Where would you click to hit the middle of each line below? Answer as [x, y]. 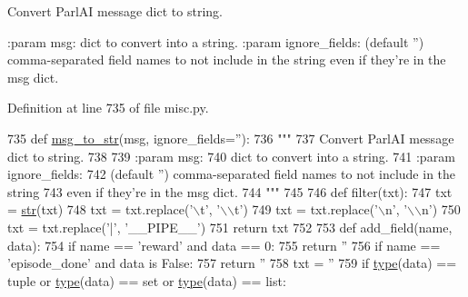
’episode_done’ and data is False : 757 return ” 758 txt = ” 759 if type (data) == [232, 263]
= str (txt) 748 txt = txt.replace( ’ [100, 209]
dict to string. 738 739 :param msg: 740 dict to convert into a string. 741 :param [231, 156]
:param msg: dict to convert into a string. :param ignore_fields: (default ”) [216, 41]
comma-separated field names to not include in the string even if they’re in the [227, 59]
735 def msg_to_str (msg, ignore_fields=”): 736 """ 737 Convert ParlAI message [231, 138]
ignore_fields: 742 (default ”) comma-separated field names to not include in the [232, 174]
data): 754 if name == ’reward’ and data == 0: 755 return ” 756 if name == [224, 245]
